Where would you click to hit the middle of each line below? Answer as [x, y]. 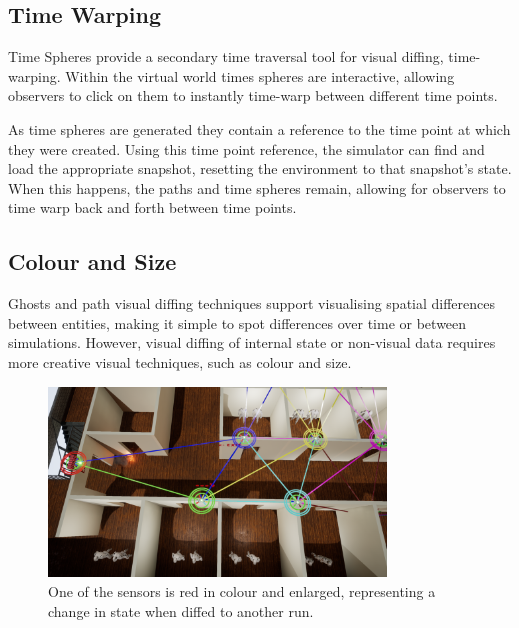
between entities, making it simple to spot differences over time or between [237, 322]
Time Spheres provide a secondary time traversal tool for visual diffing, [226, 56]
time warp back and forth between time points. [152, 207]
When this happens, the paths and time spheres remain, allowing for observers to [257, 187]
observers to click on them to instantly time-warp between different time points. [253, 95]
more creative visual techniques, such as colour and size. [180, 361]
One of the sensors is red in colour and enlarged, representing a [242, 590]
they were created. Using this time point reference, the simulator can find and [246, 148]
